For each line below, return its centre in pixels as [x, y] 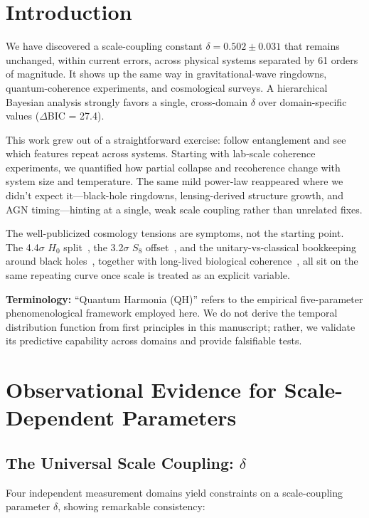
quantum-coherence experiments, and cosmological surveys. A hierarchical [167, 87]
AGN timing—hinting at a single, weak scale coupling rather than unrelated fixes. [184, 209]
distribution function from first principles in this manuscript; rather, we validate [181, 326]
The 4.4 [22, 247]
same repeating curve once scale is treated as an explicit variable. [148, 275]
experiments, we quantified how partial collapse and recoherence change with [173, 167]
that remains [312, 46]
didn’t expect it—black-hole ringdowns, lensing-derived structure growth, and [175, 195]
